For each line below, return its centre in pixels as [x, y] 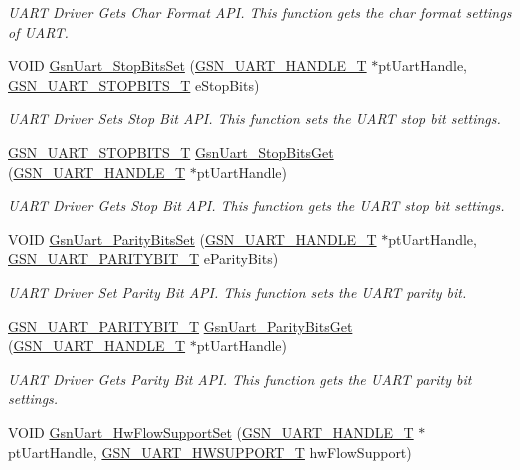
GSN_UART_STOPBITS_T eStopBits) [134, 84]
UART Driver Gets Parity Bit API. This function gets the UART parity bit [240, 378]
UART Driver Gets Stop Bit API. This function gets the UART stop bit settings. [256, 205]
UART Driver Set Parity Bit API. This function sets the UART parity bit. [237, 291]
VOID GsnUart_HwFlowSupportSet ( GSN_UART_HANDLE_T [211, 431]
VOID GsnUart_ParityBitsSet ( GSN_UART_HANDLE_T [192, 238]
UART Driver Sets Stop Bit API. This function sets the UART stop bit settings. [254, 118]
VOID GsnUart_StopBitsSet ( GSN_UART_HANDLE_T [187, 65]
